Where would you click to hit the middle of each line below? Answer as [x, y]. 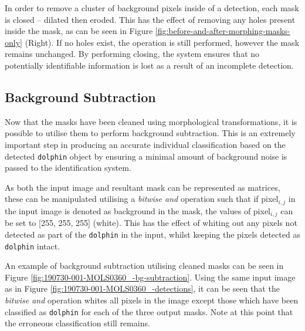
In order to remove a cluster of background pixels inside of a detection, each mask [152, 8]
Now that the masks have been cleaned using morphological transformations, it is [151, 121]
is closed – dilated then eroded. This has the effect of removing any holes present [150, 19]
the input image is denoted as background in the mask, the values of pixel [138, 210]
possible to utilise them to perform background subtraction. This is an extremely [150, 133]
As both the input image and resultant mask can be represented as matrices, [143, 187]
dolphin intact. [33, 246]
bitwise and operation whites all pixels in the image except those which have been [152, 300]
